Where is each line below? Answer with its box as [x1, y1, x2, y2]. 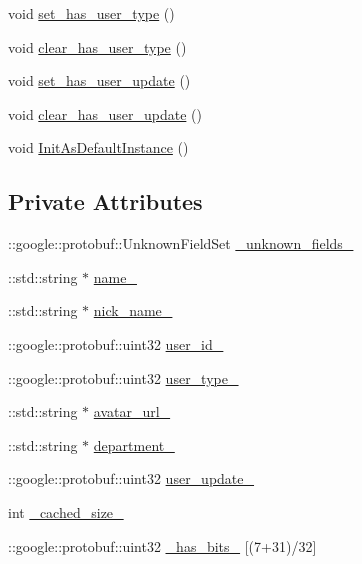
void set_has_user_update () [8, 70, 191, 91]
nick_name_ [93, 300, 173, 321]
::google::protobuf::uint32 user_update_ [8, 468, 255, 489]
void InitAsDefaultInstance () [8, 137, 189, 158]
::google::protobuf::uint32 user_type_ [8, 367, 239, 388]
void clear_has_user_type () [8, 36, 187, 57]
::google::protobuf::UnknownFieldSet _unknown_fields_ [8, 233, 354, 254]
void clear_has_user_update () [8, 103, 202, 124]
